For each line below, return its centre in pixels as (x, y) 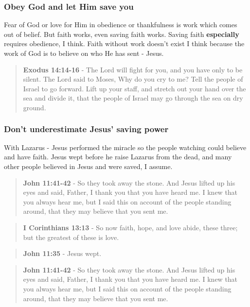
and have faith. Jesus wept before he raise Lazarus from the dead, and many (118, 157)
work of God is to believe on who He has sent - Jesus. (84, 53)
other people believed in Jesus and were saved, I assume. (88, 166)
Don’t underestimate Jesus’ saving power (86, 129)
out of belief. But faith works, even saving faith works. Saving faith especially (122, 34)
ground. (35, 107)
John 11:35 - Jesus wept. (62, 253)
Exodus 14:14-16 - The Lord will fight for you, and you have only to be (133, 69)
